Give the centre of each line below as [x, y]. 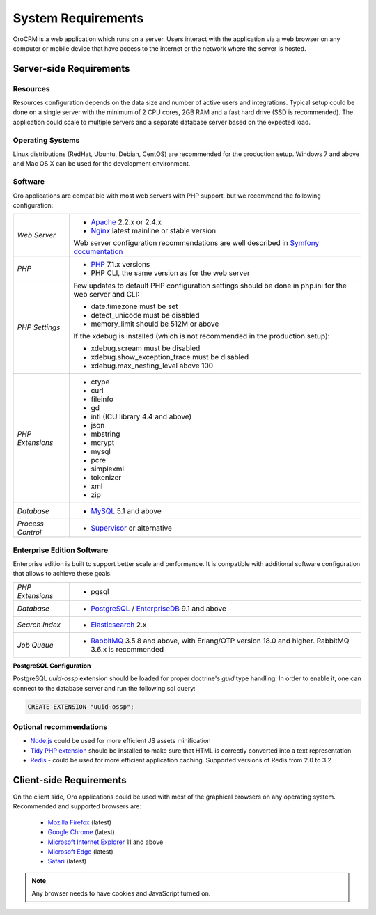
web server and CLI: [107, 295]
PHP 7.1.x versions [120, 265]
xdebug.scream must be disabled [146, 348]
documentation [98, 252]
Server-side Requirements [71, 69]
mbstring [105, 434]
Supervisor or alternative [131, 528]
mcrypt [103, 443]
